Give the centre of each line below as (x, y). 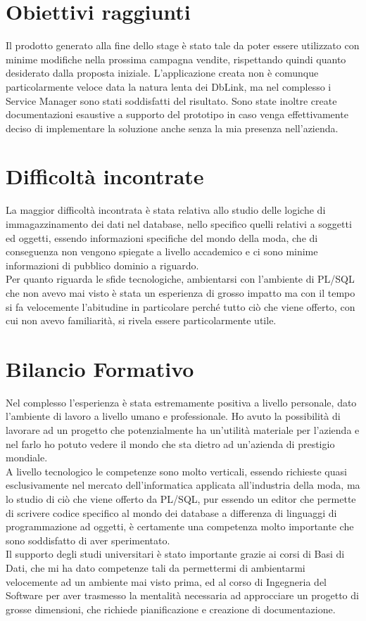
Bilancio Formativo (100, 368)
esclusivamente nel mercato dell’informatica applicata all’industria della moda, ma (183, 485)
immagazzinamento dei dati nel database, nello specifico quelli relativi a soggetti (179, 224)
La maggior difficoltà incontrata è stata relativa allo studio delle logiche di (166, 210)
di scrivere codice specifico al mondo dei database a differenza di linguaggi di (171, 512)
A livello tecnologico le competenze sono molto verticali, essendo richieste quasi (176, 471)
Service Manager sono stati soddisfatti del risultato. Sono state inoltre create (171, 100)
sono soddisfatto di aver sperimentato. (88, 540)
